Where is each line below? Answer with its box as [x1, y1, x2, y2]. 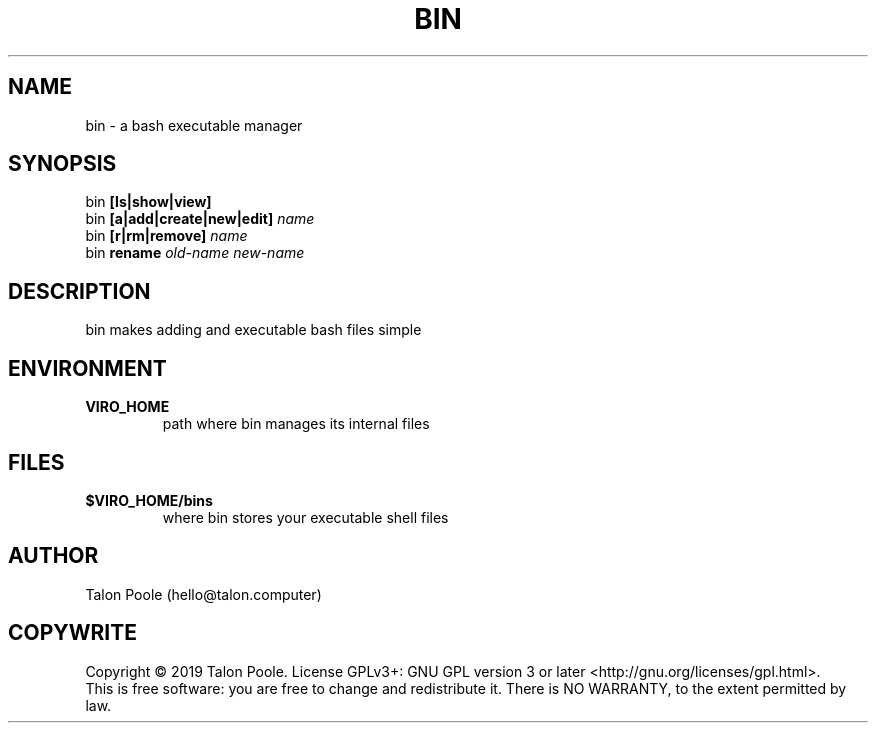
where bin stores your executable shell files [162, 508, 449, 526]
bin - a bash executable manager [85, 116, 303, 134]
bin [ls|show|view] [85, 193, 212, 211]
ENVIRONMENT [8, 355, 167, 381]
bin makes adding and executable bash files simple [85, 321, 422, 339]
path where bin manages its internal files [162, 415, 430, 433]
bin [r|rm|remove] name [85, 227, 248, 245]
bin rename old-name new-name [85, 244, 305, 262]
